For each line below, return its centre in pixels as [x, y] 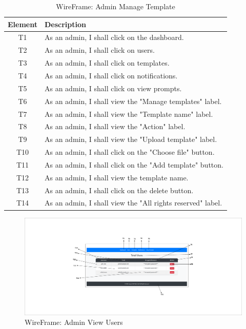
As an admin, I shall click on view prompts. [113, 88]
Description [65, 24]
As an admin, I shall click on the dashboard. [114, 37]
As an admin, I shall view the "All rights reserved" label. [133, 203]
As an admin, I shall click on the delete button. [119, 190]
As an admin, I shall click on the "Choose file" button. [129, 152]
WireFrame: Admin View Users [74, 322]
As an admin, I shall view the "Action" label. [115, 126]
